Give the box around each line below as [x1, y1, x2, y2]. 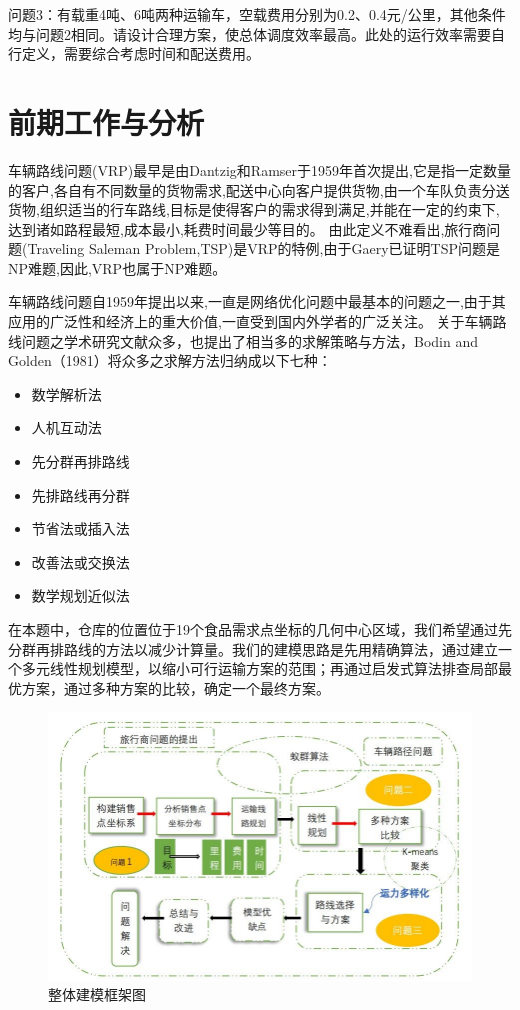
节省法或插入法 [31, 518, 130, 539]
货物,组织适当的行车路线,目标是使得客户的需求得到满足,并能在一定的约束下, [8, 199, 500, 220]
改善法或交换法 [31, 551, 130, 572]
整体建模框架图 [48, 984, 146, 1005]
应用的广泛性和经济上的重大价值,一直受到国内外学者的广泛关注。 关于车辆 [8, 311, 493, 332]
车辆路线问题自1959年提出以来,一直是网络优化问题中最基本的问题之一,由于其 [8, 291, 506, 312]
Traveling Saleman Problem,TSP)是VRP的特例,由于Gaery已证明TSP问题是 [27, 238, 501, 259]
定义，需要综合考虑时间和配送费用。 [21, 43, 260, 64]
